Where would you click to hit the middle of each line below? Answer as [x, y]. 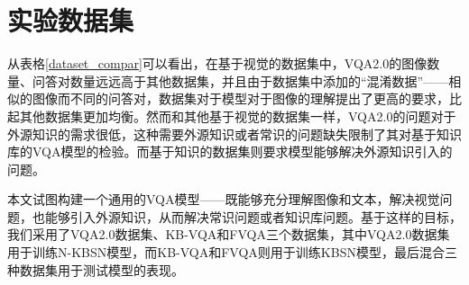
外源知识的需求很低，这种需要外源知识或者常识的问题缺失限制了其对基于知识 [234, 134]
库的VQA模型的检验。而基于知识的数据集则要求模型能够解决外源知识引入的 [230, 151]
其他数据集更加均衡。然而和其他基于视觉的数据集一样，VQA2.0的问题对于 [238, 116]
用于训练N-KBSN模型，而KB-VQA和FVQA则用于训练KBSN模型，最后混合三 [232, 252]
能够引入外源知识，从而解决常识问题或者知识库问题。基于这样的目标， [253, 216]
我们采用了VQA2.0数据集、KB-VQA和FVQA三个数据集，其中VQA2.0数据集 [229, 234]
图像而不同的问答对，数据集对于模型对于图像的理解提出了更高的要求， [240, 98]
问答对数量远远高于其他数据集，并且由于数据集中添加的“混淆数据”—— [240, 80]
